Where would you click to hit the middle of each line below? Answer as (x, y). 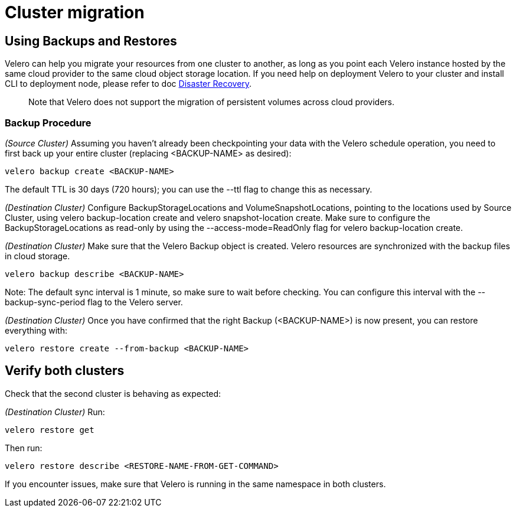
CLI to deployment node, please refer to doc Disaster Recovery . (128, 84)
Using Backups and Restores (91, 41)
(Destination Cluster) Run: (55, 412)
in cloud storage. (37, 256)
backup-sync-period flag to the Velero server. (94, 302)
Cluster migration (75, 12)
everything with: (36, 330)
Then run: (24, 448)
